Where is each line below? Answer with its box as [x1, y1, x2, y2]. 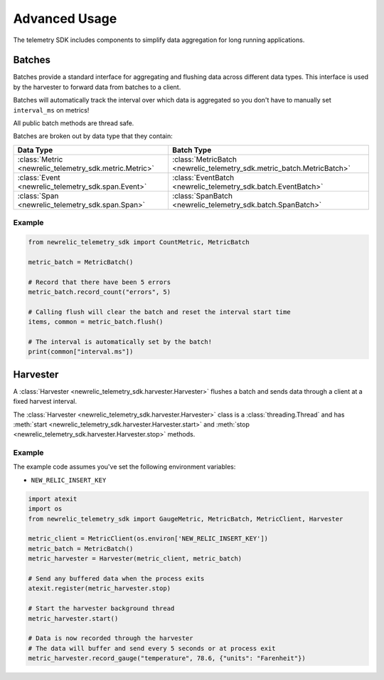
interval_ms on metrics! [13, 105, 90, 114]
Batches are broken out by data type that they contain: [13, 132, 174, 140]
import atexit [28, 495, 78, 503]
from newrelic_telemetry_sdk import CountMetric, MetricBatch [28, 238, 250, 246]
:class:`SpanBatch [171, 191, 233, 201]
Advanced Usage [13, 11, 117, 26]
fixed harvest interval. [13, 397, 78, 406]
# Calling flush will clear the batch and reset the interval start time [28, 308, 291, 316]
